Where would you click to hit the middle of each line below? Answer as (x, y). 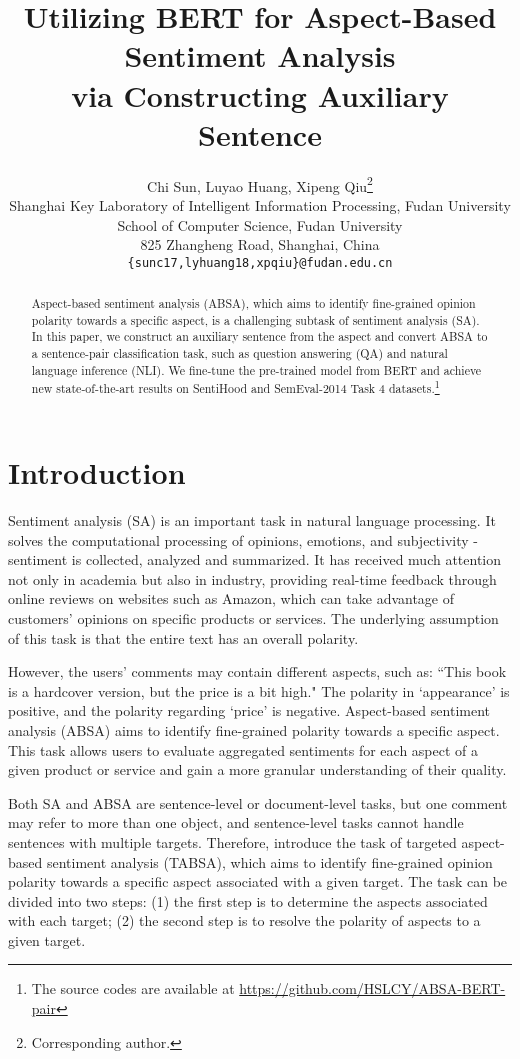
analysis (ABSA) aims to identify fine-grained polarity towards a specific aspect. (254, 729)
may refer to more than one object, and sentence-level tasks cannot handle (236, 822)
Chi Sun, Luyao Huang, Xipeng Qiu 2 (260, 184)
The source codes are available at (133, 988)
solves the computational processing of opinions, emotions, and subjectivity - (243, 539)
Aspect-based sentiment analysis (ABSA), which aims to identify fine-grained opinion (253, 303)
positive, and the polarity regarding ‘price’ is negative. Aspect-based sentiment (249, 710)
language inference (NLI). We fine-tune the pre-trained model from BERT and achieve (256, 369)
